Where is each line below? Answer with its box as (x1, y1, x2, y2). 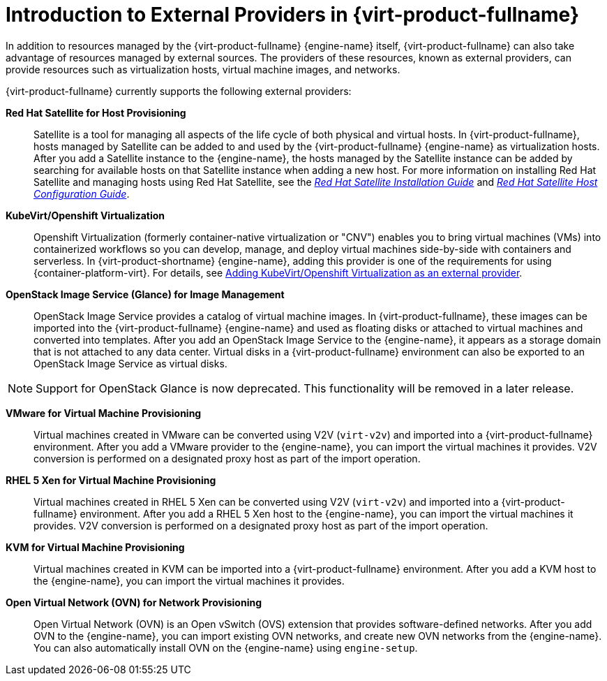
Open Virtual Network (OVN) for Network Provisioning (6, 596, 262, 608)
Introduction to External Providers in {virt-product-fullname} (6, 3, 580, 27)
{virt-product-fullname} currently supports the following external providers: (6, 85, 352, 97)
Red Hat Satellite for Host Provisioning (6, 106, 186, 119)
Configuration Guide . (33, 187, 130, 200)
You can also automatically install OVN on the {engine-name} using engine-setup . (33, 641, 418, 654)
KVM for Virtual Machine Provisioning (6, 541, 185, 553)
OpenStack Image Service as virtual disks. (33, 357, 227, 369)
